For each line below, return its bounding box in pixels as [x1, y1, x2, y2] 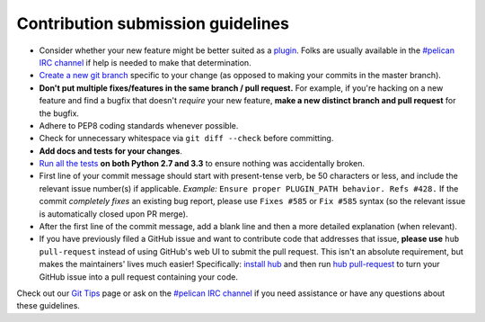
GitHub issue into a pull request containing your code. [39, 271, 238, 282]
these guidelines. [16, 300, 81, 311]
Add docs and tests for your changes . [39, 145, 183, 157]
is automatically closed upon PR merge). [39, 208, 189, 219]
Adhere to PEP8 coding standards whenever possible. [39, 120, 239, 130]
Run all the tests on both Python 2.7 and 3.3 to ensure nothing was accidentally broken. [39, 158, 366, 169]
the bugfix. [39, 108, 80, 119]
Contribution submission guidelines [16, 13, 289, 33]
